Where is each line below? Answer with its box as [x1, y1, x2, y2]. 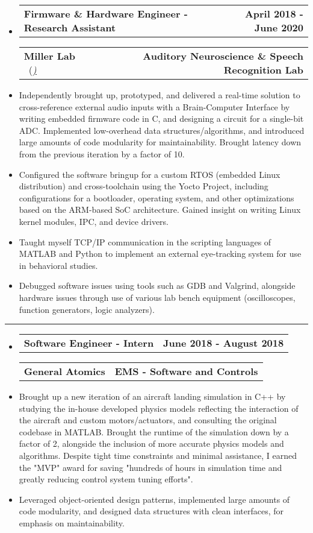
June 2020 [254, 20, 303, 34]
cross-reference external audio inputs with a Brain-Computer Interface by [19, 100, 290, 113]
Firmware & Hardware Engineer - [23, 7, 188, 20]
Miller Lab [23, 49, 75, 63]
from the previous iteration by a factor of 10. [19, 147, 185, 160]
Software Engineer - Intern [23, 336, 154, 350]
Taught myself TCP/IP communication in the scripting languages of [19, 235, 271, 248]
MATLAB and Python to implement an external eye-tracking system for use [19, 247, 302, 260]
